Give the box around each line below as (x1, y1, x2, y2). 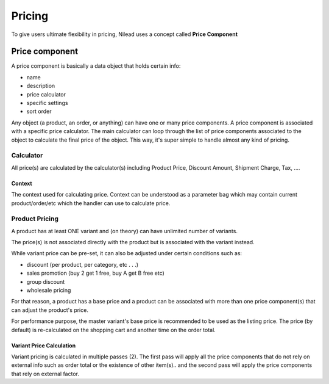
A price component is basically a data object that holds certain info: (11, 62, 181, 70)
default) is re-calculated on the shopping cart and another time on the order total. (11, 326, 216, 333)
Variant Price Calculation (11, 342, 76, 349)
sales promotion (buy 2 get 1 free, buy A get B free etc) (26, 269, 164, 277)
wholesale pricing (26, 286, 71, 294)
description (26, 82, 55, 90)
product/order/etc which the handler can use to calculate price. (11, 199, 171, 207)
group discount (26, 278, 65, 285)
